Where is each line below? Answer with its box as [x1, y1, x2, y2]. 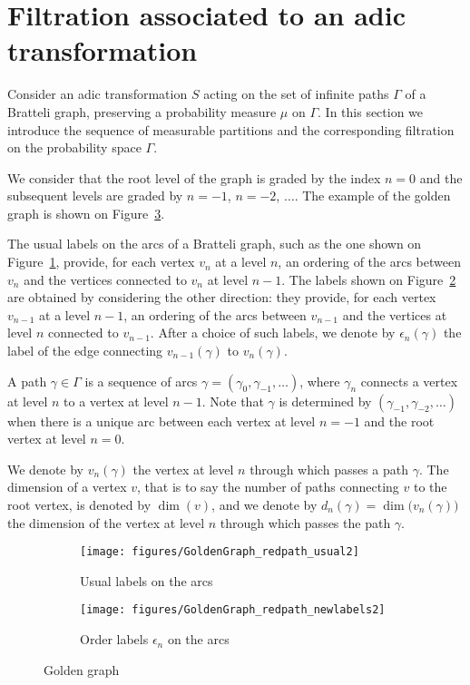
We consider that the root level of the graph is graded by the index [7, 168, 381, 187]
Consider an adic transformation [7, 84, 188, 103]
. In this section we [318, 102, 424, 121]
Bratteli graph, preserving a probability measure [7, 102, 277, 121]
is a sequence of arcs [84, 371, 198, 390]
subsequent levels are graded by [7, 186, 183, 205]
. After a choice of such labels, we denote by [150, 323, 396, 342]
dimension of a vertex [7, 477, 127, 496]
